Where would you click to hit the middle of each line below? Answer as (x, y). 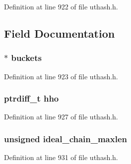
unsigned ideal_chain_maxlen (65, 138)
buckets (26, 58)
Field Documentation (60, 33)
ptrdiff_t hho (32, 98)
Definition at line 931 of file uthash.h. (61, 157)
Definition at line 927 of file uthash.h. (61, 117)
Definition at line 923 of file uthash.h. (61, 76)
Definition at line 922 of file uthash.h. (61, 6)
